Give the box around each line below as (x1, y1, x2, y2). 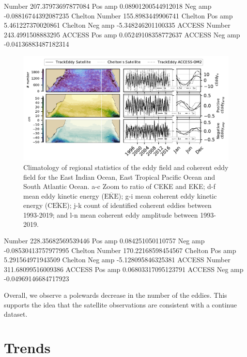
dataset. (4, 309, 28, 319)
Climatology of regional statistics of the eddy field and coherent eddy (23, 162, 229, 172)
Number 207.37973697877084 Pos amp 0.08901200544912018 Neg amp (4, 1, 212, 11)
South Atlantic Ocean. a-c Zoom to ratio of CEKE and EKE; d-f (23, 181, 216, 191)
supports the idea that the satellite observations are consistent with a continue (4, 299, 237, 309)
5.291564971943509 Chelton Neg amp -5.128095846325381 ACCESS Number (4, 255, 231, 265)
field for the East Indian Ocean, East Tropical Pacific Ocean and (23, 171, 215, 182)
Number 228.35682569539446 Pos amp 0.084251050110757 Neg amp (4, 236, 205, 246)
